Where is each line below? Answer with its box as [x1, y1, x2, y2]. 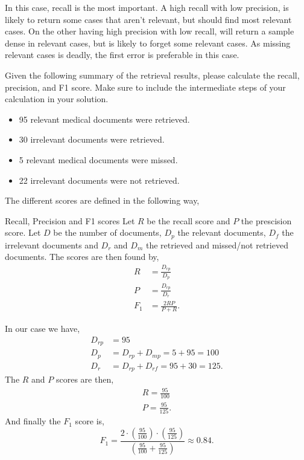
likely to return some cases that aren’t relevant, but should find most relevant [5, 13, 292, 25]
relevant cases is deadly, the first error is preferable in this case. [5, 48, 239, 61]
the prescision [241, 214, 292, 227]
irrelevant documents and [5, 238, 98, 251]
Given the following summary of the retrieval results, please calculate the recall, [5, 68, 300, 81]
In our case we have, [5, 322, 80, 335]
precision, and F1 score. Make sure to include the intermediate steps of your [5, 80, 286, 93]
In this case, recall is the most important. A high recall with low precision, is [5, 1, 289, 13]
